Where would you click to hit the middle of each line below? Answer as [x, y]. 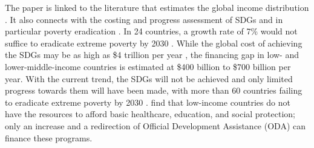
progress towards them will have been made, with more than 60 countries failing [154, 90]
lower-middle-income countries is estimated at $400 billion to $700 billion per [148, 66]
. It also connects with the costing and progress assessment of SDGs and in [144, 19]
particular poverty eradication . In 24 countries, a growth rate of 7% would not [151, 31]
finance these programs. [49, 137]
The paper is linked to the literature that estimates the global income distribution [157, 7]
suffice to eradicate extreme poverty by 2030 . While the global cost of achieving [154, 43]
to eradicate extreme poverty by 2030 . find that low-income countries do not [148, 102]
